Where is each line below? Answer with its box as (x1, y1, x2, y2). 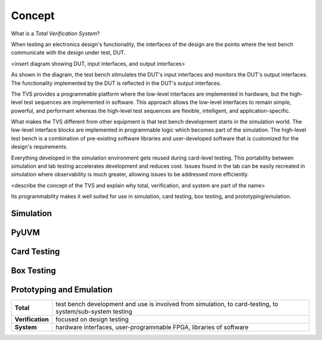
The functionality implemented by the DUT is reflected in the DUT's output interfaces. (11, 79, 222, 87)
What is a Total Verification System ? (11, 30, 100, 37)
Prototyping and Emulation (11, 284, 113, 295)
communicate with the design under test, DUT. (11, 49, 126, 56)
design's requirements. (11, 143, 68, 151)
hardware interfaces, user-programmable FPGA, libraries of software (55, 323, 249, 332)
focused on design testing (55, 316, 129, 324)
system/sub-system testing (55, 308, 132, 316)
